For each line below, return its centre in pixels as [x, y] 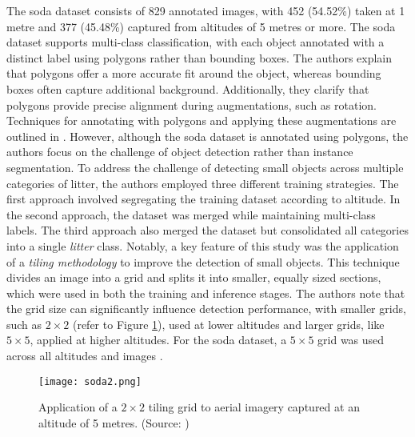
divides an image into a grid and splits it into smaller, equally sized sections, [194, 277]
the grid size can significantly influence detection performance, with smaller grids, [206, 309]
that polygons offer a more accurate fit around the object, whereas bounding [194, 73]
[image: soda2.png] [90, 381]
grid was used [351, 340]
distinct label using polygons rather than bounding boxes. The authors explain [200, 57]
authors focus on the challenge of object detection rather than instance [180, 152]
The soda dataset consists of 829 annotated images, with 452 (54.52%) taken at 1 [206, 10]
